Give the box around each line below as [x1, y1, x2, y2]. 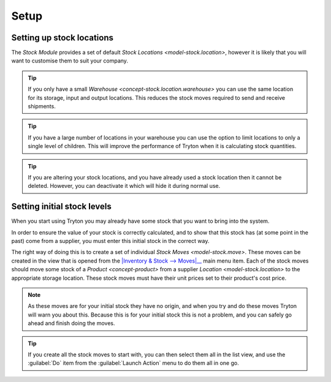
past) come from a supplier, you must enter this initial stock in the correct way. [11, 238, 210, 245]
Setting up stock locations [11, 32, 113, 43]
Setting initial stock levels [11, 201, 112, 212]
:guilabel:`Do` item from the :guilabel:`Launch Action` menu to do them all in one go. [28, 359, 239, 367]
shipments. [28, 103, 56, 110]
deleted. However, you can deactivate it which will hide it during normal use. [28, 182, 221, 190]
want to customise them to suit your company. [11, 57, 129, 64]
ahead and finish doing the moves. [28, 320, 115, 327]
